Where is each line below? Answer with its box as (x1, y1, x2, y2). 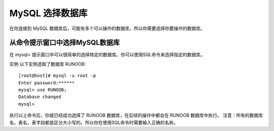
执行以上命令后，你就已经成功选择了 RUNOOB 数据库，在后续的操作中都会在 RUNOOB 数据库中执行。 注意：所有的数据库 (9, 112, 263, 118)
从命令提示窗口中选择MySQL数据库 (9, 38, 120, 47)
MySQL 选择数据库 (9, 8, 88, 19)
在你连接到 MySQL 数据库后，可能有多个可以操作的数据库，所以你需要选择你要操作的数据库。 (9, 25, 205, 31)
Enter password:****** (18, 80, 75, 85)
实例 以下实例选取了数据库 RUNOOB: (9, 61, 86, 67)
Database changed (18, 94, 61, 100)
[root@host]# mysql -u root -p (18, 73, 96, 78)
